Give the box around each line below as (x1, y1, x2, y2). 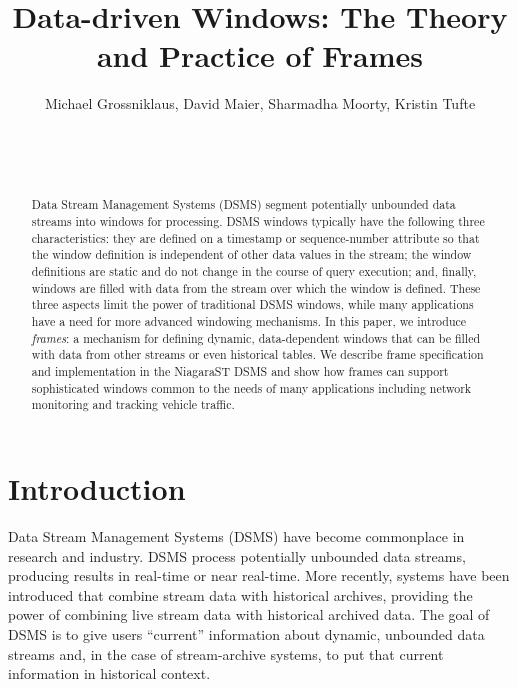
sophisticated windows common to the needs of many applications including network (31, 379, 472, 396)
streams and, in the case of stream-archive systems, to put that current (8, 643, 444, 664)
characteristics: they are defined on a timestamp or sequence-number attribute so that (31, 229, 480, 246)
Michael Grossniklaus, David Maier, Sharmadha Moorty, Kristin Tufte (44, 93, 476, 114)
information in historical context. (8, 663, 211, 684)
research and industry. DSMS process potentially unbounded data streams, (8, 545, 466, 566)
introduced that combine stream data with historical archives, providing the (8, 584, 473, 605)
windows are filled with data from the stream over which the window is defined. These (31, 279, 481, 296)
